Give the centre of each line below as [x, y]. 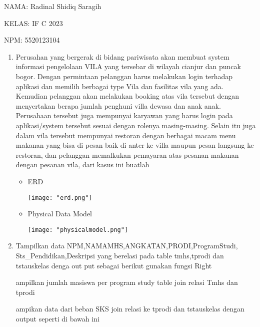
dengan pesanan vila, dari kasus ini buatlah [82, 165]
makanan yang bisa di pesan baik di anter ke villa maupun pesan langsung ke [135, 145]
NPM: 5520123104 [32, 40]
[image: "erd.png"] [60, 198]
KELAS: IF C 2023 [33, 23]
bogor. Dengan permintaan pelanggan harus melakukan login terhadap [124, 76]
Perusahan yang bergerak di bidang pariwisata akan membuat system [122, 56]
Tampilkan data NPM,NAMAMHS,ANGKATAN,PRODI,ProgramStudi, [127, 246]
